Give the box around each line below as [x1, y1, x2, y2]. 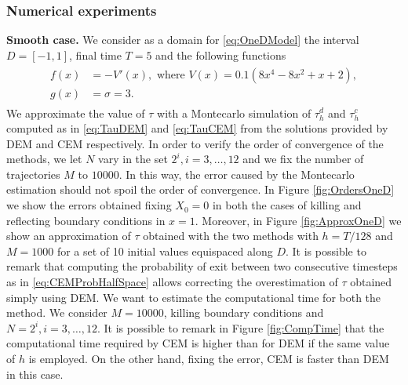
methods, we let [6, 151, 82, 167]
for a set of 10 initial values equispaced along [56, 242, 273, 259]
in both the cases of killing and [212, 197, 362, 213]
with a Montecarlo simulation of [157, 104, 311, 121]
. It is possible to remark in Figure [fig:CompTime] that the [97, 319, 384, 336]
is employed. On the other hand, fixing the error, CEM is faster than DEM [28, 350, 389, 366]
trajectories [6, 165, 60, 182]
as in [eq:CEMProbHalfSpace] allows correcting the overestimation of [6, 274, 338, 290]
